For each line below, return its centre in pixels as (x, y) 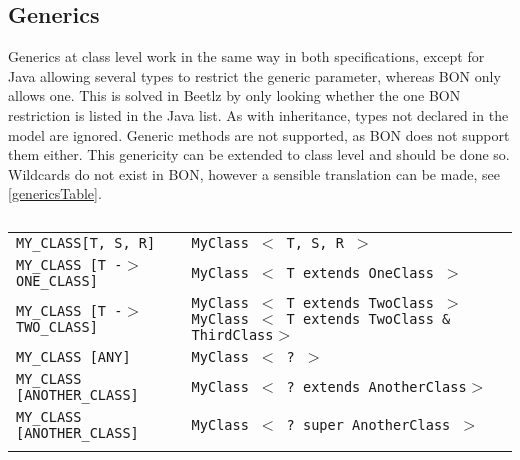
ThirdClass (232, 334)
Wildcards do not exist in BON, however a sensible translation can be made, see (254, 173)
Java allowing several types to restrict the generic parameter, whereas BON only (254, 75)
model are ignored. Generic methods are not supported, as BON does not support (259, 134)
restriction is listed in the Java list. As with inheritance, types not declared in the (258, 114)
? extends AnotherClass (376, 386)
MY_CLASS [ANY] (73, 356)
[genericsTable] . (55, 193)
